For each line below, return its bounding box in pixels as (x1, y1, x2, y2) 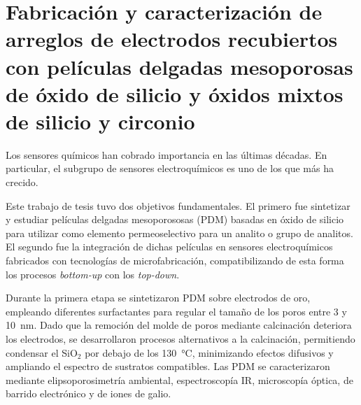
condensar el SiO (6, 345, 78, 360)
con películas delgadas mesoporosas (6, 52, 353, 80)
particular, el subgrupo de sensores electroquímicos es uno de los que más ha (6, 161, 334, 176)
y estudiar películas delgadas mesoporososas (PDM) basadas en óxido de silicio (6, 212, 344, 227)
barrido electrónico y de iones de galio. (6, 386, 171, 401)
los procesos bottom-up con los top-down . (6, 267, 180, 281)
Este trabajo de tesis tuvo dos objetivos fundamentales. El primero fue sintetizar (6, 198, 351, 213)
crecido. (6, 175, 38, 190)
